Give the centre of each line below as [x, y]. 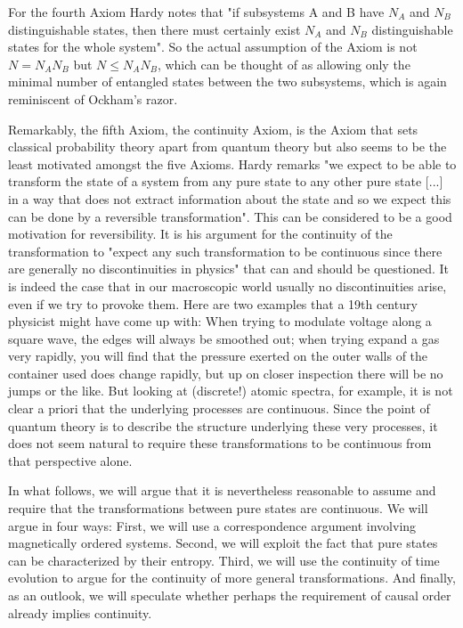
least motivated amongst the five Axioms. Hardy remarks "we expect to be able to [232, 163]
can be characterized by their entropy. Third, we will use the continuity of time [224, 560]
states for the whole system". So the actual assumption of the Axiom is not [213, 47]
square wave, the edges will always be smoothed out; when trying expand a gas [224, 338]
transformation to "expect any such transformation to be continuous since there [225, 251]
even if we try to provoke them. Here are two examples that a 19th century [213, 303]
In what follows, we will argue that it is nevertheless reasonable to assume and [222, 490]
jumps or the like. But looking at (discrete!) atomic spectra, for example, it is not [231, 391]
